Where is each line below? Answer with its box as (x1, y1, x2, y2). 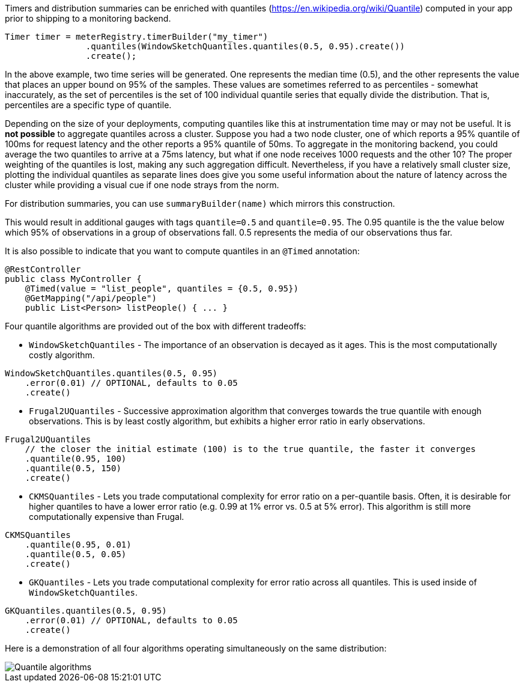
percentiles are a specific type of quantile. (5, 100, 172, 110)
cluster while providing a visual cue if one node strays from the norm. (5, 180, 279, 190)
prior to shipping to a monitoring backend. (5, 13, 171, 23)
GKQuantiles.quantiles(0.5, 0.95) (5, 606, 167, 615)
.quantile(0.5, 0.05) (25, 549, 127, 559)
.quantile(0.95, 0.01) (25, 540, 132, 549)
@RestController (5, 264, 81, 274)
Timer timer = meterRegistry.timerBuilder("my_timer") (5, 32, 269, 41)
